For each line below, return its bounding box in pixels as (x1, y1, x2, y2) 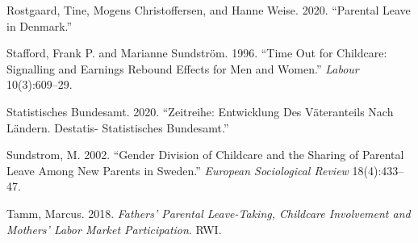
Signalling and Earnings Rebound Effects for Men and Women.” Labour (6, 60, 359, 77)
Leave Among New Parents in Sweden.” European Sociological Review (6, 161, 349, 178)
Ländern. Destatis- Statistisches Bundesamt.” (6, 119, 229, 136)
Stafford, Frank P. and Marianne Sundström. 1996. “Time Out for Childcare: (6, 44, 387, 61)
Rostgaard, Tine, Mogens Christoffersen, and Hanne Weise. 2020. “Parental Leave (6, 2, 411, 18)
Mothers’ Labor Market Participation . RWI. (6, 220, 222, 237)
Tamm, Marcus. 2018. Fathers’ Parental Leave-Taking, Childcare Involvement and (6, 204, 411, 221)
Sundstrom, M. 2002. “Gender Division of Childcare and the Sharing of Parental (6, 146, 404, 163)
